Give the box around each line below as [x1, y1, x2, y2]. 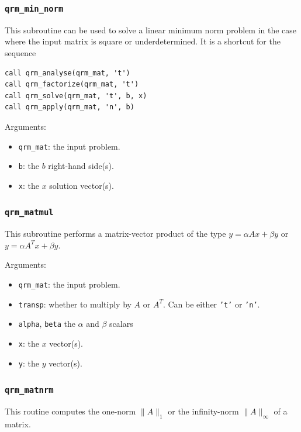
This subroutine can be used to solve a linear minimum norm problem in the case [5, 23, 297, 36]
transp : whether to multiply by [18, 298, 132, 310]
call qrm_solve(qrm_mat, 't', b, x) [5, 91, 147, 100]
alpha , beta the [18, 317, 75, 330]
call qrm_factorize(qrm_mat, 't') [5, 80, 139, 89]
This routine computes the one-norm [5, 405, 136, 417]
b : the [18, 160, 39, 172]
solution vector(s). [49, 179, 114, 191]
